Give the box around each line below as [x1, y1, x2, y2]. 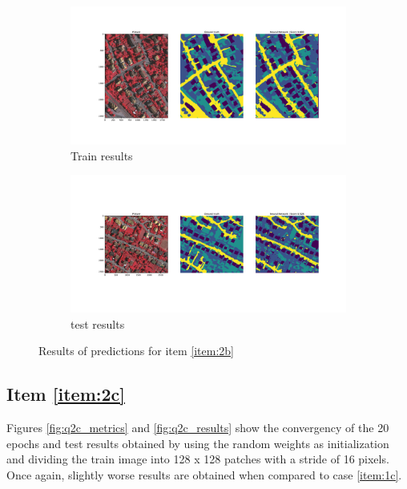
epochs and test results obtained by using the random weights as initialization [6, 434, 389, 451]
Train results [71, 147, 133, 164]
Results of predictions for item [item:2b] [38, 342, 234, 359]
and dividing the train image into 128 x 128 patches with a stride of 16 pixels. [6, 451, 389, 467]
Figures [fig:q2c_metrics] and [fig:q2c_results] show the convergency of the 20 [6, 419, 389, 436]
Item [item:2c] [6, 382, 125, 406]
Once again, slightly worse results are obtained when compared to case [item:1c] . [6, 466, 402, 483]
